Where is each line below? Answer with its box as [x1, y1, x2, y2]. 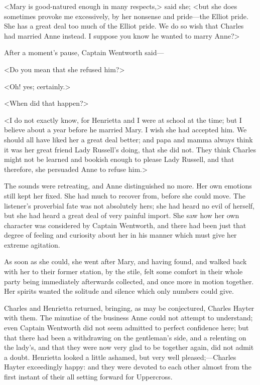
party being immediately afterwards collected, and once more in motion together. [4, 276, 254, 286]
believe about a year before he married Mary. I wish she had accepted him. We [4, 124, 247, 135]
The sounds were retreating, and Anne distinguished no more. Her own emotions [4, 180, 252, 191]
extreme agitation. [4, 239, 60, 250]
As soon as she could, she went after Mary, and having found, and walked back [4, 256, 247, 267]
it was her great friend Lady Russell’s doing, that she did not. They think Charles [4, 144, 256, 154]
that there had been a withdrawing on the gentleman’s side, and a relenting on [4, 332, 246, 342]
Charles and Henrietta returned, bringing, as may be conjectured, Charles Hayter [4, 302, 254, 313]
